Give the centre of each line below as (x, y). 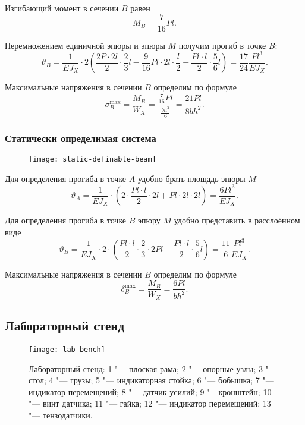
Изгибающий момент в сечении (62, 8)
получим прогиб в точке (222, 45)
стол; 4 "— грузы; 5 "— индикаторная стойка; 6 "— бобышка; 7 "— (151, 380)
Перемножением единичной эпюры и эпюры (85, 45)
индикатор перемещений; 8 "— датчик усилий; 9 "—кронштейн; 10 (150, 391)
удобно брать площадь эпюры (191, 178)
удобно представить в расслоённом (237, 220)
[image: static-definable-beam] (92, 160)
